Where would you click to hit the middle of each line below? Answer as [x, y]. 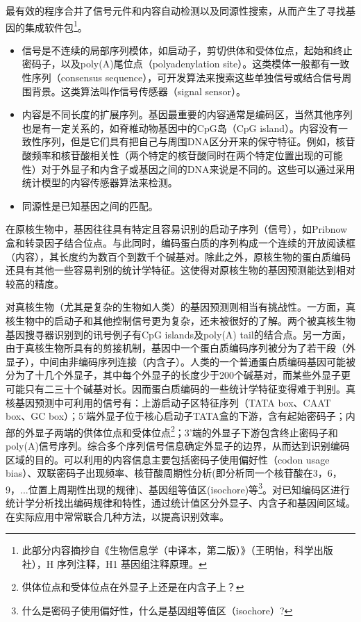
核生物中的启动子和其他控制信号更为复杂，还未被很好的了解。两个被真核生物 [180, 320]
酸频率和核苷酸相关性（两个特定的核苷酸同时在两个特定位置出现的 [173, 155]
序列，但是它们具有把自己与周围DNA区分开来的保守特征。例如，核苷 [198, 141]
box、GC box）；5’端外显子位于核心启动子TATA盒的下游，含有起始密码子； [176, 416]
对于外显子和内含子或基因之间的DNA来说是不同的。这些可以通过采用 [198, 169]
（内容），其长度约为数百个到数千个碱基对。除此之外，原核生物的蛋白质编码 [178, 256]
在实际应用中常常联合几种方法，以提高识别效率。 [117, 516]
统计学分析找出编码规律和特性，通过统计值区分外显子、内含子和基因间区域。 [180, 502]
